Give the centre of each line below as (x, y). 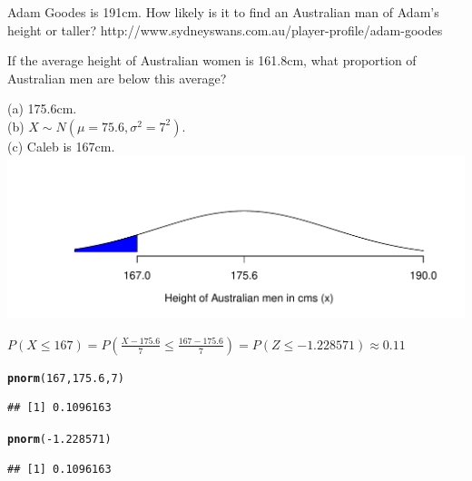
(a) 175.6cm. (42, 108)
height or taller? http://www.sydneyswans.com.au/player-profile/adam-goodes (225, 29)
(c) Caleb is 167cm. (61, 146)
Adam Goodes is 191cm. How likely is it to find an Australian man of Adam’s (223, 12)
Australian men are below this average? (117, 78)
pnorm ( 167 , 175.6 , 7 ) (66, 378)
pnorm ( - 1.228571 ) (59, 440)
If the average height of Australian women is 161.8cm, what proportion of (212, 60)
